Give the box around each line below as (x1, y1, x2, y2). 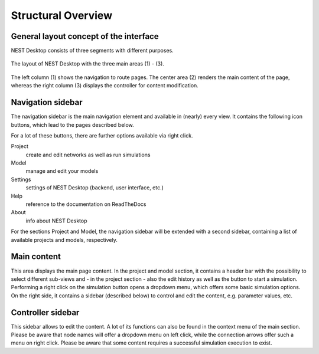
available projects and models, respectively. (11, 236, 118, 243)
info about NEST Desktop (25, 217, 87, 224)
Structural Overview (11, 9, 112, 22)
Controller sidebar (11, 307, 80, 317)
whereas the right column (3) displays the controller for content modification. (11, 82, 199, 89)
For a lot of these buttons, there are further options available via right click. (11, 132, 193, 139)
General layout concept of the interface (11, 31, 159, 41)
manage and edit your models (25, 168, 99, 175)
